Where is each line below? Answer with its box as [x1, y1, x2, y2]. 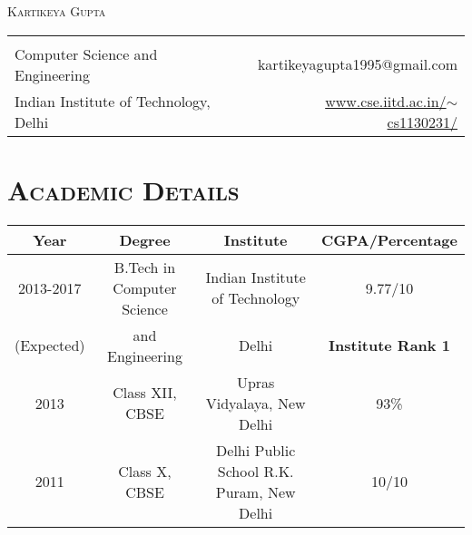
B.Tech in [113, 256, 176, 277]
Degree [119, 229, 171, 250]
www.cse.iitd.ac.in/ [325, 90, 447, 112]
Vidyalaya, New [205, 392, 306, 413]
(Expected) [15, 335, 85, 356]
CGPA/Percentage [320, 229, 457, 250]
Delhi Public [216, 439, 296, 461]
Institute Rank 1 [329, 335, 450, 356]
